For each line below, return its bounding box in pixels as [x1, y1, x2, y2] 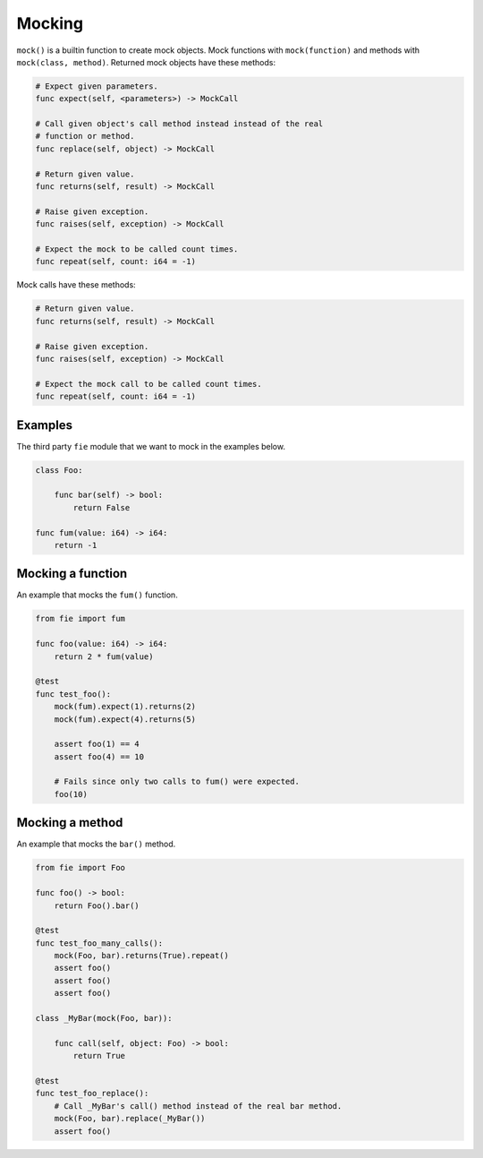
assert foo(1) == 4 [54, 739, 140, 750]
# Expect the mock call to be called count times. [35, 379, 263, 389]
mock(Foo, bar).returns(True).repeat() [54, 950, 230, 961]
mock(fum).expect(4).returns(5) [54, 714, 197, 725]
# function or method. [35, 131, 135, 142]
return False [72, 502, 131, 512]
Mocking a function [16, 566, 128, 581]
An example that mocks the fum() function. [16, 589, 178, 600]
